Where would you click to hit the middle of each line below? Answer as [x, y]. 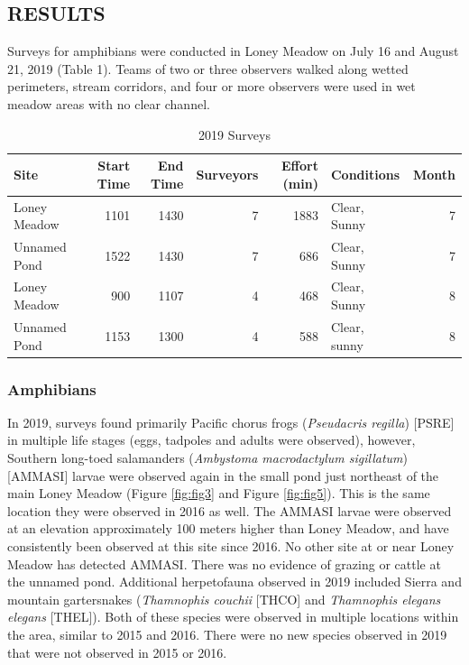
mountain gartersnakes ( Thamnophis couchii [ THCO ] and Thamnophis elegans [224, 599]
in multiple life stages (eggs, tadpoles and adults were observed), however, [212, 440]
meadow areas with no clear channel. [109, 103]
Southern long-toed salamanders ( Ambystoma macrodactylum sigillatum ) [207, 458]
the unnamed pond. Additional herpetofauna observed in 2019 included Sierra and [234, 582]
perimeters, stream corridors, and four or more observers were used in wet [212, 86]
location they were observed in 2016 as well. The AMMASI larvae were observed [230, 510]
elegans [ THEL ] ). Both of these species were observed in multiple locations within [233, 617]
